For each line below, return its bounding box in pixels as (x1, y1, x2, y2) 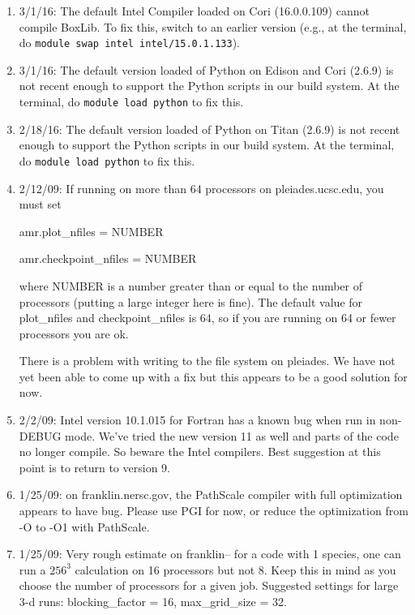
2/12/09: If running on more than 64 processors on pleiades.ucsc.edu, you (19, 179, 384, 196)
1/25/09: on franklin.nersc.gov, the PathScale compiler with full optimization (19, 486, 403, 503)
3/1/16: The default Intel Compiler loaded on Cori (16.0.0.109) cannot (19, 2, 370, 19)
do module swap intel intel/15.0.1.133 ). (19, 34, 240, 51)
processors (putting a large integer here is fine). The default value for (19, 293, 363, 310)
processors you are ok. (19, 325, 129, 342)
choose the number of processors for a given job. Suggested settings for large (19, 577, 399, 594)
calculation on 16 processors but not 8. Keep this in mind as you (75, 561, 396, 578)
